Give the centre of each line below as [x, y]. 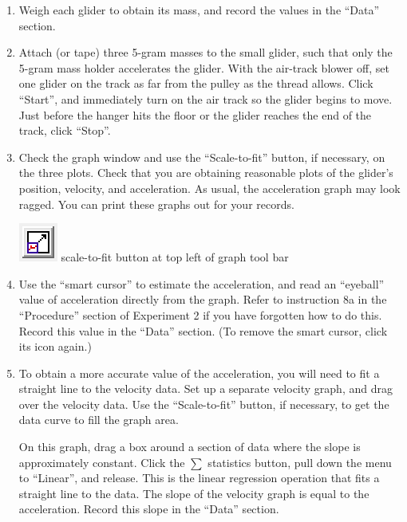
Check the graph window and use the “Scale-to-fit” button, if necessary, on [202, 157]
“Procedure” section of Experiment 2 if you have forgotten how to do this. [200, 314]
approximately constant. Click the [102, 462]
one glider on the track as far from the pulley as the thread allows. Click [196, 83]
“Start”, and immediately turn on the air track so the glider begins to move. [205, 98]
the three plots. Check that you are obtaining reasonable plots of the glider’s [206, 173]
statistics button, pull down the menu [300, 462]
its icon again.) [55, 346]
